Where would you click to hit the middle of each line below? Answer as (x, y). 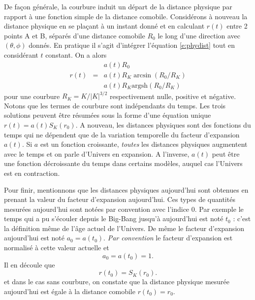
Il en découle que (30, 264)
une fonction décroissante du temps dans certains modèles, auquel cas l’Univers (123, 163)
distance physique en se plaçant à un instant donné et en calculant (104, 26)
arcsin (143, 75)
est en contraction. (32, 173)
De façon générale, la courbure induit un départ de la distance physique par (118, 6)
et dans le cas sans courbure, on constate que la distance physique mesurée (117, 282)
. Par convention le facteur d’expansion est (168, 238)
